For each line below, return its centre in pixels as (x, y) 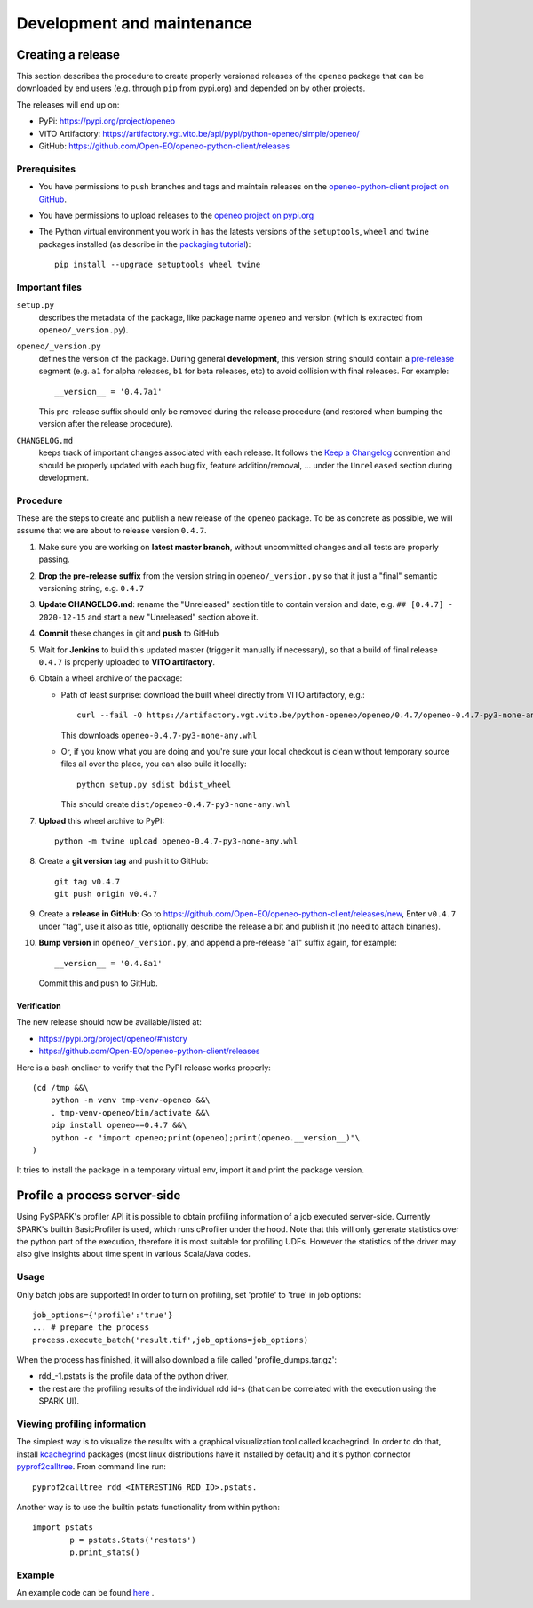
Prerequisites (46, 169)
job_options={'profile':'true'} (103, 1315)
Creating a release (68, 55)
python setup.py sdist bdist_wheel (154, 784)
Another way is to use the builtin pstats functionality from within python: (148, 1507)
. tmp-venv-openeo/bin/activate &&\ (130, 1112)
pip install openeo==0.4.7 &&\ (119, 1125)
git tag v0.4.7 (88, 881)
